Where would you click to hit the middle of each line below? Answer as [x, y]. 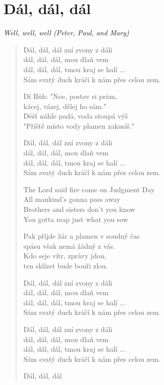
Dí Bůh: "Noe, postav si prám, [70, 96]
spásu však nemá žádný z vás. [69, 245]
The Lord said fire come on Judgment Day [89, 189]
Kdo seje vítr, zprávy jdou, [65, 256]
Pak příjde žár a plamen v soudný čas [81, 236]
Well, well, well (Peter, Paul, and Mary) [66, 33]
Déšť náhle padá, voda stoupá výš [76, 116]
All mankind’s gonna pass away [72, 199]
